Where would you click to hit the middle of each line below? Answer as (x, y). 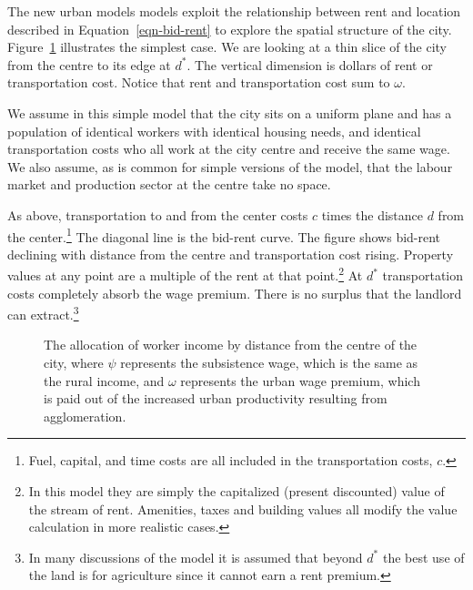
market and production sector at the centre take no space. (169, 184)
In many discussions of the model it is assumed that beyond (196, 557)
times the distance (372, 214)
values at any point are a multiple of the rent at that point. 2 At (185, 274)
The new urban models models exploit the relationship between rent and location (234, 11)
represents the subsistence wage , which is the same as (269, 363)
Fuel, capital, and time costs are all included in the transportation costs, (231, 460)
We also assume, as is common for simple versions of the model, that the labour (230, 166)
